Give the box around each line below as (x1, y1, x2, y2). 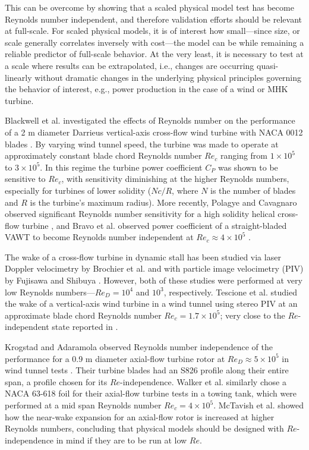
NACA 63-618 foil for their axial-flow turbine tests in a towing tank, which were (5, 387, 297, 399)
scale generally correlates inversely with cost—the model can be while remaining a (5, 36, 304, 48)
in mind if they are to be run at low (56, 433, 187, 446)
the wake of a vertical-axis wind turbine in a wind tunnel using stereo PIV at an (5, 297, 298, 310)
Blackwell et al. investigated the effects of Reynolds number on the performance (5, 114, 295, 127)
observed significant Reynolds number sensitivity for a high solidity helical (5, 207, 275, 220)
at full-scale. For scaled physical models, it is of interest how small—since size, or (5, 24, 300, 37)
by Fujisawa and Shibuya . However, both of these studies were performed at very (5, 274, 302, 287)
